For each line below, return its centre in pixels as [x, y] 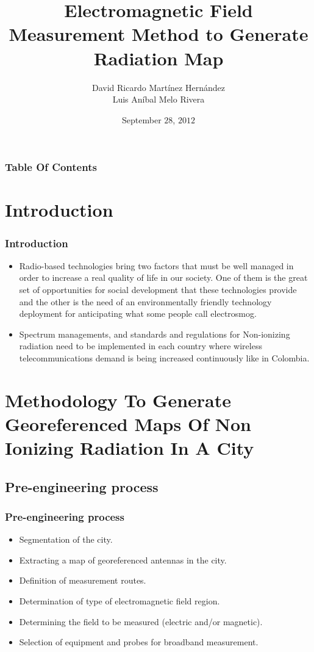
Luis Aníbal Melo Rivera [159, 99]
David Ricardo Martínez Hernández [159, 87]
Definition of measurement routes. [83, 580]
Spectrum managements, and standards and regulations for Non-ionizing [155, 334]
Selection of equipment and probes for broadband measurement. [139, 642]
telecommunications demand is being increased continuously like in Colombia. [164, 357]
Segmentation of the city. [66, 539]
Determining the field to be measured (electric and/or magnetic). [141, 621]
